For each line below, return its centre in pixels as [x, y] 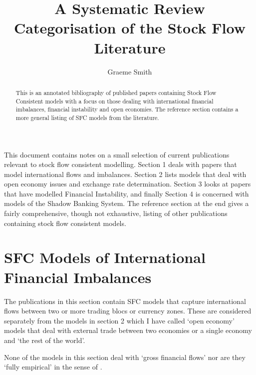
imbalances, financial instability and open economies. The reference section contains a [127, 109]
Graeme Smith [130, 71]
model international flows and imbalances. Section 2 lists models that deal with [125, 174]
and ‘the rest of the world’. [45, 340]
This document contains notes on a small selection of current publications [117, 154]
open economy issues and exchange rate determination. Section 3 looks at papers [128, 184]
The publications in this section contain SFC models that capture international [125, 301]
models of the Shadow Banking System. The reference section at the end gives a [127, 203]
